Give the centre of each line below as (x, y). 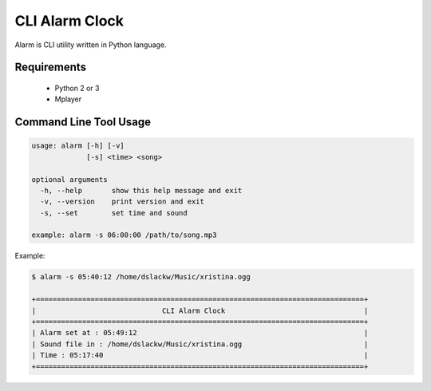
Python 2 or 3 (77, 88)
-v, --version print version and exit (123, 202)
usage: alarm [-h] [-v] (78, 146)
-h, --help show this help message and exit (141, 190)
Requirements (51, 67)
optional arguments (69, 179)
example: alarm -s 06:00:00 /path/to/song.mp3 (124, 235)
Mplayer (68, 99)
